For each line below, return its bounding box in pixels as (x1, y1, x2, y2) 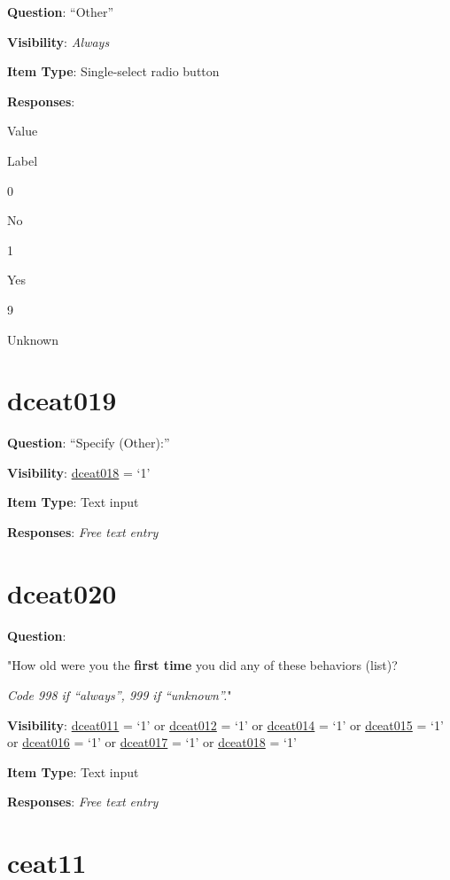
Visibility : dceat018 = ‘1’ (7, 463, 151, 481)
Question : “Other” (7, 3, 114, 20)
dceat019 (7, 382, 117, 418)
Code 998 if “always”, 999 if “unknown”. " (7, 685, 232, 704)
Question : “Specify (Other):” (7, 433, 170, 452)
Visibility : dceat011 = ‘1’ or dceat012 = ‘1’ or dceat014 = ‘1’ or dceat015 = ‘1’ (7, 715, 444, 734)
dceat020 (7, 574, 117, 611)
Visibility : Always (7, 32, 110, 51)
